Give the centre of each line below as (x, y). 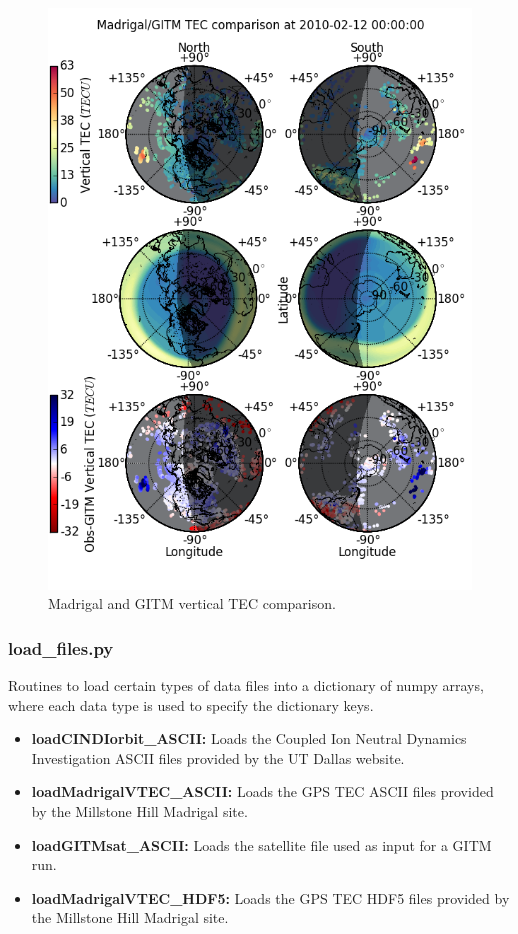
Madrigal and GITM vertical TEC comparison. (192, 603)
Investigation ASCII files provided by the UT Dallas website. (218, 757)
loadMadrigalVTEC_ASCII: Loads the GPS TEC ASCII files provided (262, 791)
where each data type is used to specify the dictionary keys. (191, 704)
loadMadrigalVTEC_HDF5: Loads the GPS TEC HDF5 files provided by (270, 897)
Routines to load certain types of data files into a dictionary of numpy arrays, (246, 684)
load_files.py (61, 647)
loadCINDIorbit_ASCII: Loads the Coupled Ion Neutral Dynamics (249, 738)
